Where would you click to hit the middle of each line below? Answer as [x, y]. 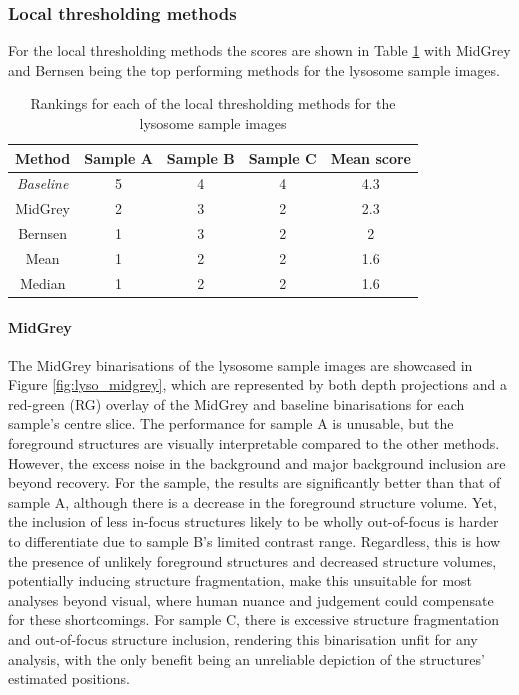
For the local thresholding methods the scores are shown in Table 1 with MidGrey [259, 50]
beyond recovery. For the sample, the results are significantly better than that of [254, 482]
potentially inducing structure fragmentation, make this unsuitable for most [240, 580]
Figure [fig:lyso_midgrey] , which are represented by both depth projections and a [257, 384]
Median [42, 282]
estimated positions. [69, 678]
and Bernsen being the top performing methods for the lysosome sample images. [254, 69]
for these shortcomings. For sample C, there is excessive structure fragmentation [254, 619]
